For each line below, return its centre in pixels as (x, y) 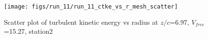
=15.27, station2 (28, 31)
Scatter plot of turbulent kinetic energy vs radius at (81, 22)
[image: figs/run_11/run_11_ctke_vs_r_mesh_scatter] (91, 7)
